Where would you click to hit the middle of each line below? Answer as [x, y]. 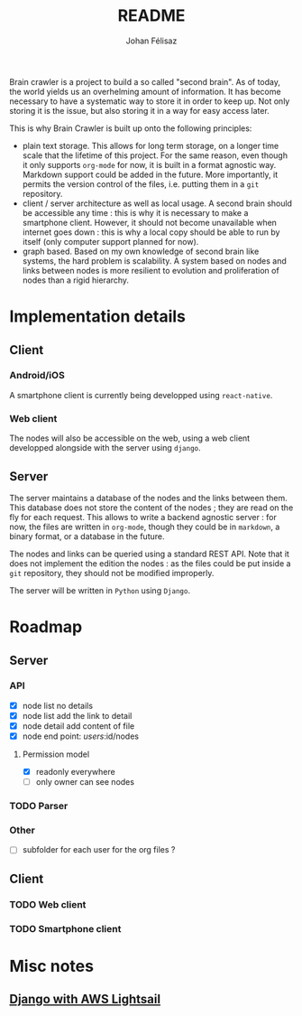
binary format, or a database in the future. [87, 536]
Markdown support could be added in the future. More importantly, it [150, 174]
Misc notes [52, 966]
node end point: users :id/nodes [81, 736]
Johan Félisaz [151, 41]
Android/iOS [37, 376]
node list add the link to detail [77, 715]
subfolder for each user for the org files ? [99, 850]
